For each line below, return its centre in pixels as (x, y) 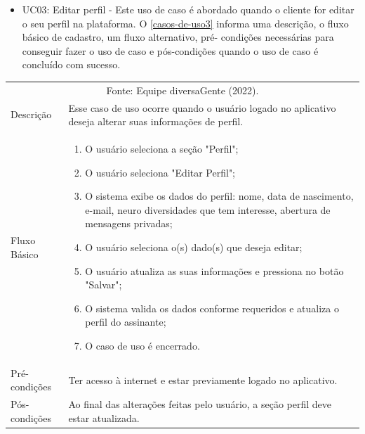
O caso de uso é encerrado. (142, 345)
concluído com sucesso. (71, 64)
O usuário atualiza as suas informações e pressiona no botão (214, 270)
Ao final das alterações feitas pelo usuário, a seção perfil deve (200, 404)
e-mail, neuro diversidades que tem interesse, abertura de (208, 209)
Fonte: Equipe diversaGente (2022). (182, 90)
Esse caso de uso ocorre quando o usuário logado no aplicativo (202, 107)
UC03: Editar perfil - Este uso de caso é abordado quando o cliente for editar (188, 9)
